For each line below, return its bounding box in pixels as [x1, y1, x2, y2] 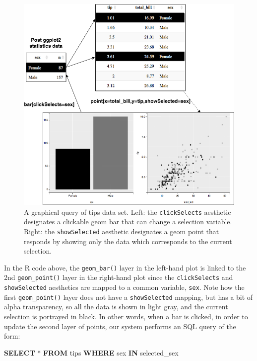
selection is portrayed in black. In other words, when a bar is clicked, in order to [4, 311, 248, 321]
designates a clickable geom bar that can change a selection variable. [24, 216, 232, 227]
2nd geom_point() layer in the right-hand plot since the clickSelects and [4, 272, 233, 282]
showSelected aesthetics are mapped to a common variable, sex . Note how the [4, 282, 245, 292]
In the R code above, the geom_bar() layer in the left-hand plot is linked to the [4, 262, 246, 272]
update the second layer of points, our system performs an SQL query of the [4, 321, 236, 331]
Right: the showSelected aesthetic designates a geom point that [24, 226, 219, 236]
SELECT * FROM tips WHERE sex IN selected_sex [4, 347, 179, 358]
